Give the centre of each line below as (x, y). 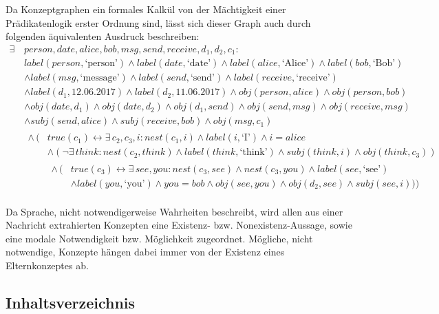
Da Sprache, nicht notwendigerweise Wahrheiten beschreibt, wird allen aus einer (174, 211)
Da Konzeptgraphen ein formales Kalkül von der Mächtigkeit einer (146, 9)
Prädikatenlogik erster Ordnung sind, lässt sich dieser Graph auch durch (158, 22)
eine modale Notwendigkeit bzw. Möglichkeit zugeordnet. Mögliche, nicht (159, 238)
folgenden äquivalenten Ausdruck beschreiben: (103, 36)
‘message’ (100, 78)
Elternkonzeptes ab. (47, 265)
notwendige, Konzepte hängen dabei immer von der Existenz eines (145, 252)
